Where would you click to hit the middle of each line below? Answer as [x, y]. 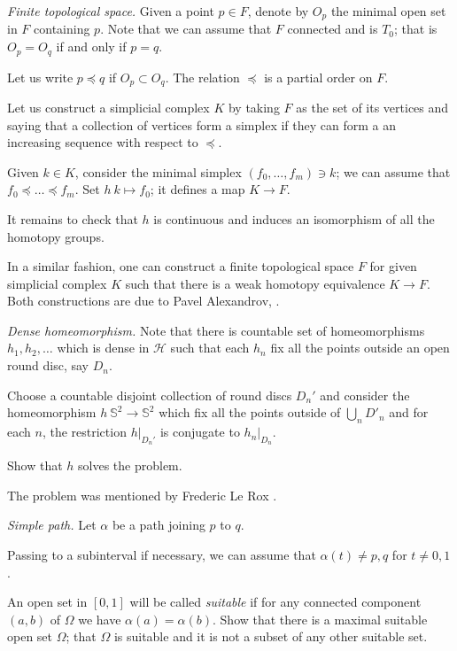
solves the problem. [130, 465]
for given [393, 266]
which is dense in [103, 348]
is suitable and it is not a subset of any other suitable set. [271, 636]
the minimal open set [388, 11]
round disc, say [48, 365]
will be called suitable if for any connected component [275, 602]
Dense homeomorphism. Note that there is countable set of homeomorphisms [216, 330]
